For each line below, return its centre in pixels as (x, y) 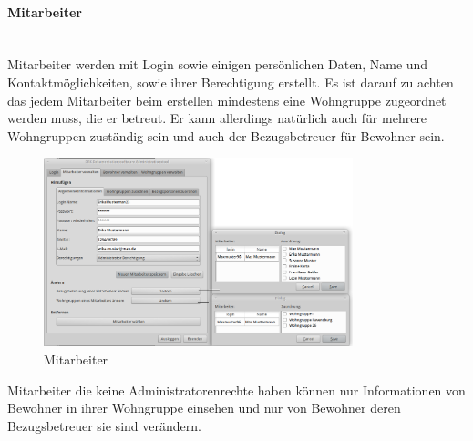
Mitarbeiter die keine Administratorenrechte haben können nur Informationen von (236, 390)
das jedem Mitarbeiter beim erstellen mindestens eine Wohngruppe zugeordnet (227, 100)
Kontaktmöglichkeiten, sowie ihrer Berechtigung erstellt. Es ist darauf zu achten (231, 82)
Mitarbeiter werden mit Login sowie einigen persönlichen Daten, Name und (218, 64)
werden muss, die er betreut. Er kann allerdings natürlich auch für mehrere (217, 118)
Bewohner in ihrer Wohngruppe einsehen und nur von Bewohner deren (204, 408)
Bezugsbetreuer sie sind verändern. (104, 425)
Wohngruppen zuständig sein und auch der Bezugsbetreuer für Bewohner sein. (226, 135)
